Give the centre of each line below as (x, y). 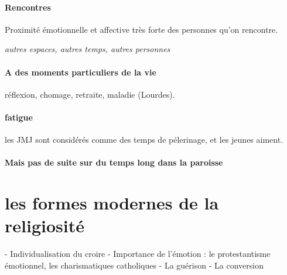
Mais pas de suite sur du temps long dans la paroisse (114, 162)
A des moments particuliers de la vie (81, 72)
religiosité (45, 226)
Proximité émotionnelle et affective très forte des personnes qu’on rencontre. (141, 29)
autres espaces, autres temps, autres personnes (88, 49)
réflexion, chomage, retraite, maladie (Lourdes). (90, 94)
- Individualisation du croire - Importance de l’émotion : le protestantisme (138, 254)
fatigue (19, 117)
